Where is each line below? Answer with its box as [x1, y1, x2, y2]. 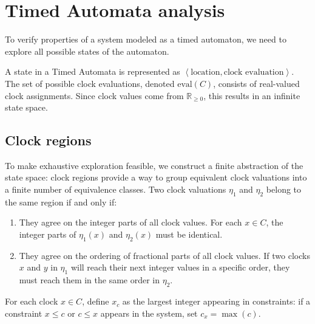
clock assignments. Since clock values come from [5, 89, 184, 102]
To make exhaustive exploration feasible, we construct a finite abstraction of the [5, 159, 303, 171]
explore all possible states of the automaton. [5, 44, 169, 57]
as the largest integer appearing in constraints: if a [122, 295, 311, 308]
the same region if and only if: [5, 195, 117, 208]
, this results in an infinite [203, 89, 300, 102]
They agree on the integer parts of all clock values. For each [19, 216, 242, 229]
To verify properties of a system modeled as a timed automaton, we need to [5, 33, 286, 46]
